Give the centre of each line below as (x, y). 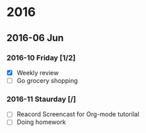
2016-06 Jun (35, 38)
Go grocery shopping (47, 80)
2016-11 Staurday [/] (41, 99)
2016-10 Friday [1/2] (41, 58)
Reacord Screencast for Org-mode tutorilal (78, 114)
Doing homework (41, 122)
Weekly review (38, 72)
